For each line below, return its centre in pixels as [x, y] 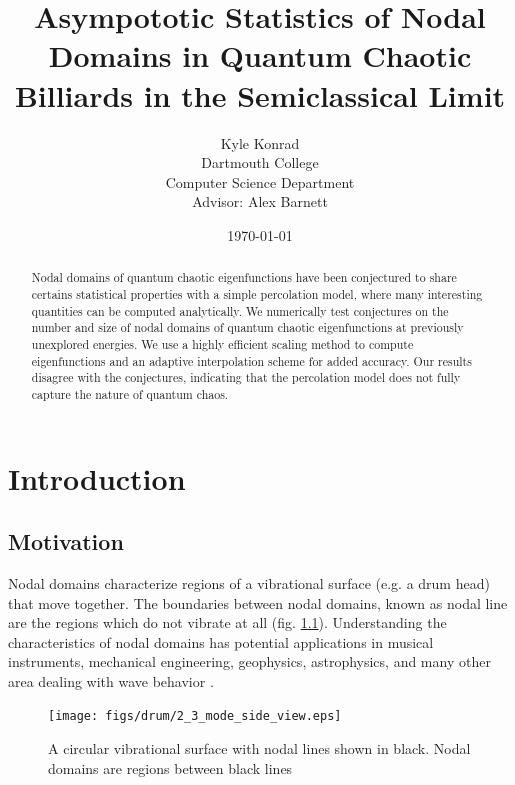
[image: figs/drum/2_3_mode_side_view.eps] [195, 716]
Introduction [97, 477]
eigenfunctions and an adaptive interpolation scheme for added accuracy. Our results [251, 360]
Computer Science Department [260, 181]
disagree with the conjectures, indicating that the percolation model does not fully [246, 377]
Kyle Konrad [260, 142]
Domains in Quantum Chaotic [260, 55]
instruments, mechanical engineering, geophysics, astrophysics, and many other [249, 661]
